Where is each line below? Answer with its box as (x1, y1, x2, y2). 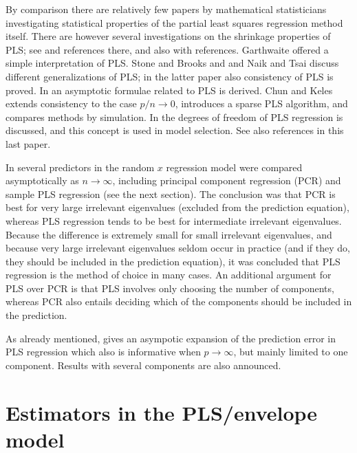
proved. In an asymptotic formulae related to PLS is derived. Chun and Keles (6, 82, 333, 97)
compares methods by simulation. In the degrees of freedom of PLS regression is (6, 109, 343, 124)
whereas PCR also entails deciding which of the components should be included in (6, 294, 352, 309)
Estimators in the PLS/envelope (6, 398, 318, 426)
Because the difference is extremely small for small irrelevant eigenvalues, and (6, 227, 332, 241)
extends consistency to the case (6, 96, 137, 111)
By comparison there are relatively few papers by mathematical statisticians (6, 2, 327, 16)
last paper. (6, 136, 51, 151)
